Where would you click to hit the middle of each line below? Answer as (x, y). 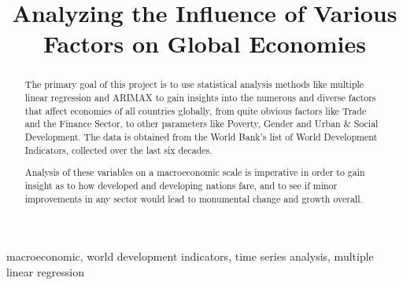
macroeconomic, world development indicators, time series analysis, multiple (190, 256)
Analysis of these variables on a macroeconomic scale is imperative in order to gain (195, 172)
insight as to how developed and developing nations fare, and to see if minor (181, 185)
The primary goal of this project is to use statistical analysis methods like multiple (194, 84)
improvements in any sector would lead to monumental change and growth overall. (194, 198)
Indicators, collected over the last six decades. (118, 150)
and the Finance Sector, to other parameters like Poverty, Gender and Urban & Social (201, 124)
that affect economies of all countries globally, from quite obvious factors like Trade (196, 110)
